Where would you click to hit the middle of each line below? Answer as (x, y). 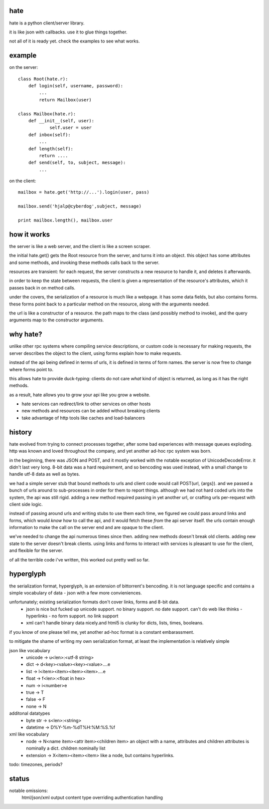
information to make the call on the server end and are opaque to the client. (87, 528)
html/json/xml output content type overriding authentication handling (92, 798)
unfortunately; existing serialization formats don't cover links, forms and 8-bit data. (94, 602)
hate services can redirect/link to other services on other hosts (86, 404)
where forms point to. (31, 369)
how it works (30, 234)
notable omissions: (29, 791)
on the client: (23, 181)
